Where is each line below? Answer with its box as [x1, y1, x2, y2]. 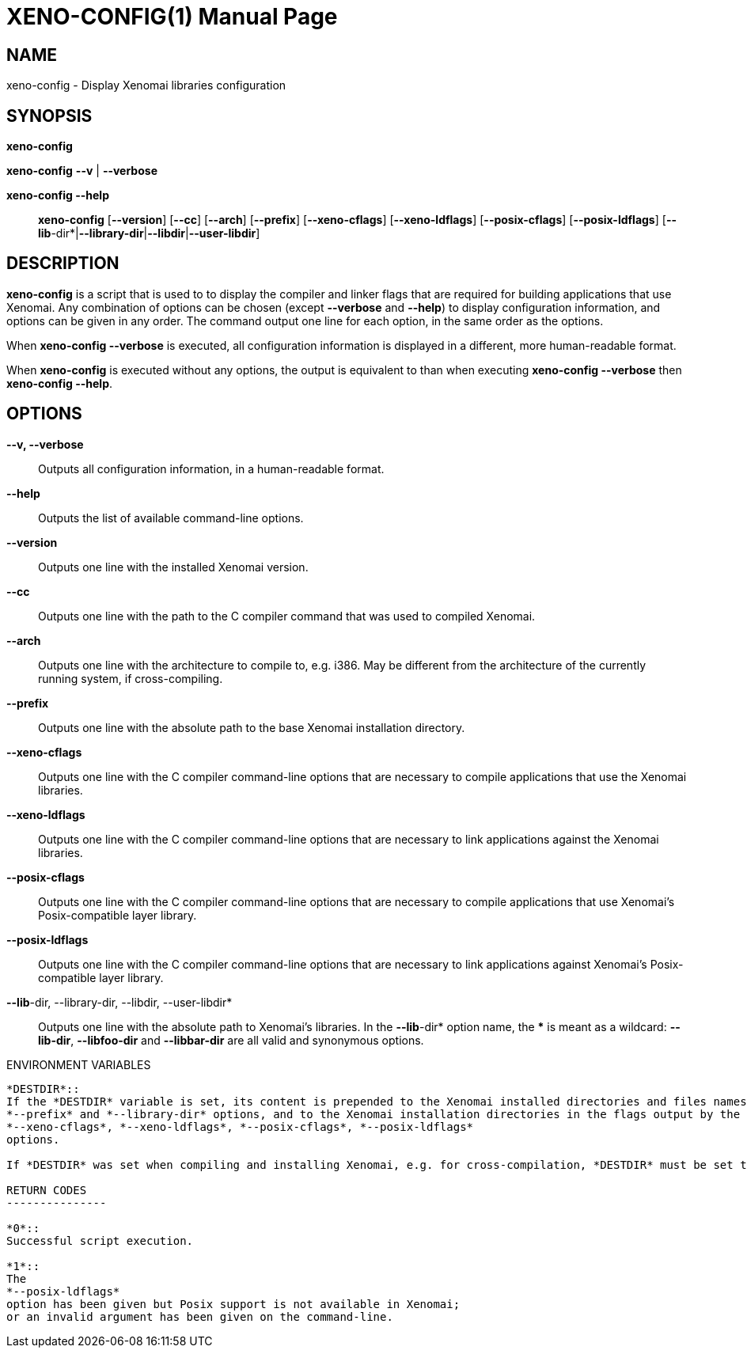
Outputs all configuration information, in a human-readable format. [38, 461, 385, 476]
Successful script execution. [6, 1234, 194, 1247]
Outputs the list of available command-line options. [38, 510, 304, 525]
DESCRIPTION [6, 253, 119, 274]
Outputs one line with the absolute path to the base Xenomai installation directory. [38, 720, 465, 734]
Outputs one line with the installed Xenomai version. [38, 559, 309, 574]
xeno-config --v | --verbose [6, 164, 157, 178]
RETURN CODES [6, 1183, 87, 1197]
